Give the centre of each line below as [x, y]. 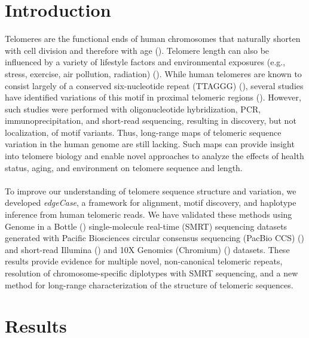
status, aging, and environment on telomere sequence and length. [124, 167]
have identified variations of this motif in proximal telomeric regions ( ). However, [153, 97]
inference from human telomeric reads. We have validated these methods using [149, 214]
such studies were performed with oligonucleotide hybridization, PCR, [133, 109]
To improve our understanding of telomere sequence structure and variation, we [151, 191]
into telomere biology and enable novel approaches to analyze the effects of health [154, 156]
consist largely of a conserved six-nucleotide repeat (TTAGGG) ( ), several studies [154, 85]
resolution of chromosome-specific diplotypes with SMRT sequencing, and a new [152, 273]
